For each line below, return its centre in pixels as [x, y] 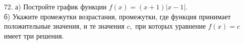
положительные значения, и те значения [64, 26]
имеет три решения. [34, 35]
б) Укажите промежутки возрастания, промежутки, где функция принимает [118, 16]
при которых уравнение [170, 26]
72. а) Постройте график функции [55, 6]
